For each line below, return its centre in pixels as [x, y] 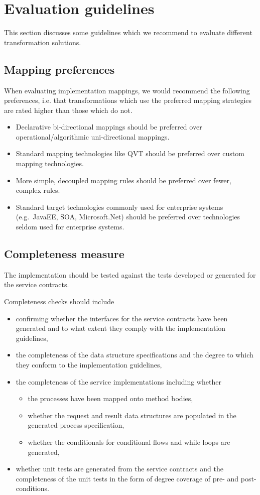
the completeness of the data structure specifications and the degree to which [135, 355]
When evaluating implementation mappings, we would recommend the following [127, 90]
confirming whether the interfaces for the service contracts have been [122, 318]
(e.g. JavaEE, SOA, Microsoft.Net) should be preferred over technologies [128, 217]
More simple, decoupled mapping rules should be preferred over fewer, [123, 180]
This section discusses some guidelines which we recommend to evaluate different [128, 32]
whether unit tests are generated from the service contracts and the [119, 469]
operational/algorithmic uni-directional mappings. [93, 136]
